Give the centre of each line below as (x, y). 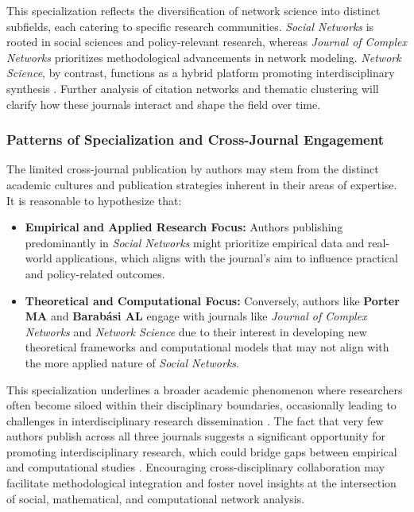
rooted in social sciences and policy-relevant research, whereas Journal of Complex (207, 42)
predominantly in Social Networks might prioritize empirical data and (195, 242)
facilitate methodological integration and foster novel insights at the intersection (201, 483)
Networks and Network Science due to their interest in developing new (196, 331)
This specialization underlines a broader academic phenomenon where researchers (205, 389)
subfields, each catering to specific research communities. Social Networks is (190, 26)
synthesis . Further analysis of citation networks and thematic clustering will (193, 88)
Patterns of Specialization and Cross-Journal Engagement (195, 140)
